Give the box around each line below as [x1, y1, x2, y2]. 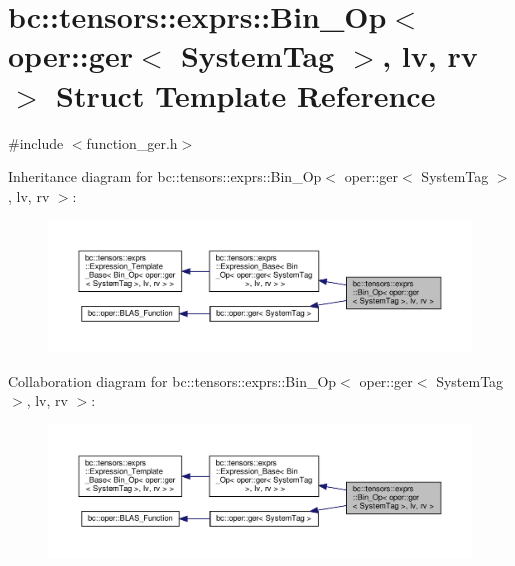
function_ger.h [86, 132, 178, 153]
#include [8, 132, 64, 153]
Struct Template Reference [56, 74, 436, 115]
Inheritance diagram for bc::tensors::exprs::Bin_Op [8, 166, 322, 187]
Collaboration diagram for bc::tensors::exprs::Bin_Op [8, 370, 337, 391]
